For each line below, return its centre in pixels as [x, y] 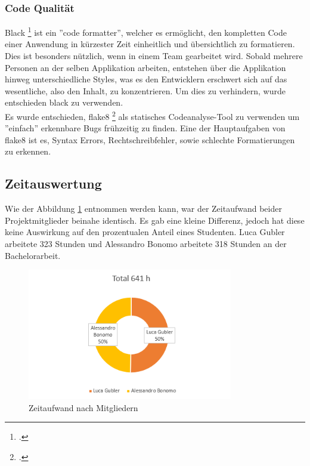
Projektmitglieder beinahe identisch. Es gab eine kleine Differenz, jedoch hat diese [155, 220]
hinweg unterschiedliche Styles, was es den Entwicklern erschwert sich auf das [146, 79]
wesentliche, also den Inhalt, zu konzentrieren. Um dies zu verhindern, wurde [145, 90]
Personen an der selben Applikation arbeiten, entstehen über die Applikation [145, 67]
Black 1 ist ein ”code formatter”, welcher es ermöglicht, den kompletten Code [146, 31]
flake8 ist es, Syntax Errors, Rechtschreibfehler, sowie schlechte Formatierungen [150, 139]
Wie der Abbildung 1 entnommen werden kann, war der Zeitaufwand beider [143, 209]
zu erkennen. [28, 151]
